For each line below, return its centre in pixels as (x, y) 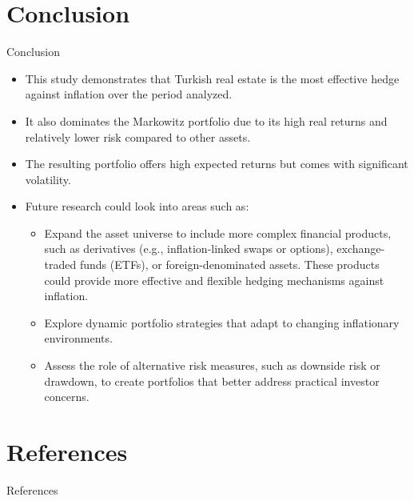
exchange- (361, 248)
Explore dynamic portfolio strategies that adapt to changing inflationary (222, 322)
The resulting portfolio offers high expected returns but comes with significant (217, 164)
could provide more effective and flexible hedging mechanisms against (214, 280)
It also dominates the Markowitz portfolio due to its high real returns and (206, 120)
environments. (78, 338)
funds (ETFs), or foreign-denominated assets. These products (229, 265)
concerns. (67, 397)
